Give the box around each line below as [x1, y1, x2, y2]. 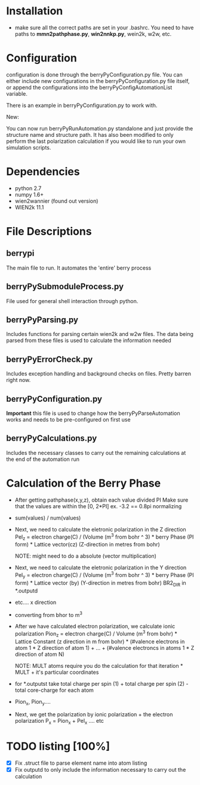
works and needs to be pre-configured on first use [6, 416, 131, 423]
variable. [6, 90, 28, 97]
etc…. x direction [14, 598, 57, 606]
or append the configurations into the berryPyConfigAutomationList [6, 84, 173, 91]
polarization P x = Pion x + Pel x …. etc [14, 717, 104, 726]
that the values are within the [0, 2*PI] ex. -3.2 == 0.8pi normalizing [14, 502, 182, 509]
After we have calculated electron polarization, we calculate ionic [14, 623, 176, 630]
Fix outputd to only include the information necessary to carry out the [14, 766, 186, 774]
